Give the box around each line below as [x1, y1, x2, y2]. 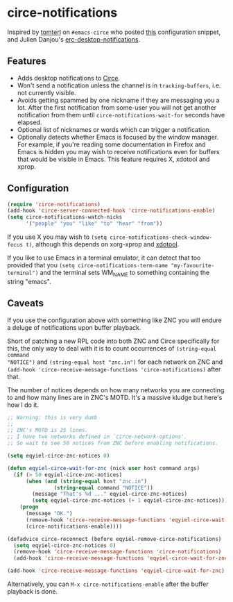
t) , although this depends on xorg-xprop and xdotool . [25, 240, 180, 249]
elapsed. [17, 118, 42, 126]
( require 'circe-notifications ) [7, 201, 101, 208]
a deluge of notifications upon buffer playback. [7, 323, 141, 331]
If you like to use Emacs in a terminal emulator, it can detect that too [7, 253, 201, 262]
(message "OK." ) [25, 510, 73, 517]
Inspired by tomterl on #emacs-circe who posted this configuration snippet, [7, 28, 221, 36]
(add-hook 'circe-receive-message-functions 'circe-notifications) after [7, 365, 221, 373]
